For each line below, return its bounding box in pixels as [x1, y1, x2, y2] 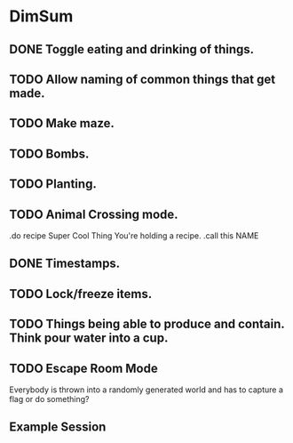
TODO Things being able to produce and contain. [9, 317, 285, 332]
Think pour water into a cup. [9, 331, 169, 346]
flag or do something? [9, 393, 90, 404]
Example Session [9, 420, 107, 435]
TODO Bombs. [9, 146, 90, 161]
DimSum [9, 6, 74, 27]
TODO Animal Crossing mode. [9, 206, 179, 221]
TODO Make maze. [9, 116, 115, 131]
